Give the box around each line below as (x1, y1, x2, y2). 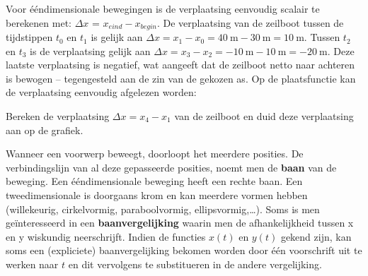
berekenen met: (6, 15, 71, 30)
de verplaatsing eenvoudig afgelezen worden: (6, 85, 197, 100)
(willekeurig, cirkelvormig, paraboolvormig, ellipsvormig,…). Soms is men (6, 201, 320, 216)
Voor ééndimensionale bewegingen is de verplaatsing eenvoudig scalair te (6, 1, 320, 16)
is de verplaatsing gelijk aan (30, 43, 151, 58)
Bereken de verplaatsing (6, 109, 110, 124)
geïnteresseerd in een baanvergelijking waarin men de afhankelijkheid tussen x (6, 215, 354, 230)
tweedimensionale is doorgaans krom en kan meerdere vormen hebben (6, 187, 308, 202)
